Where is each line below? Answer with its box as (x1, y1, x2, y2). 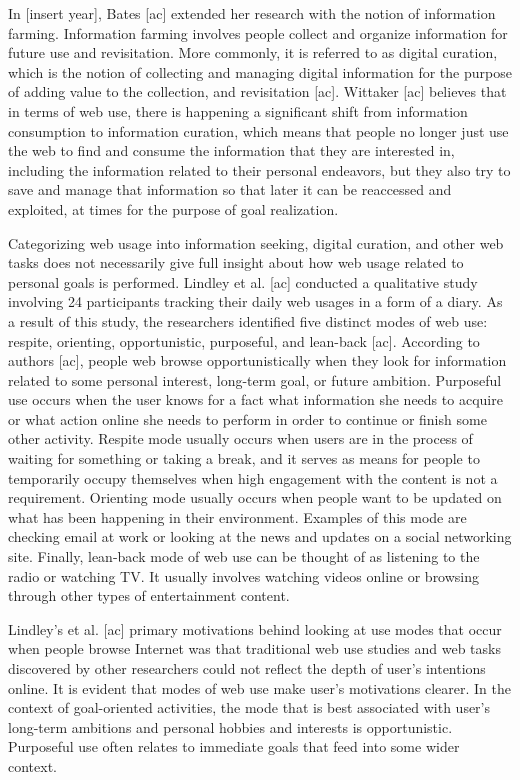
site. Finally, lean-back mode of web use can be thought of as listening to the (8, 546, 480, 567)
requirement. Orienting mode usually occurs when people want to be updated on (8, 487, 502, 508)
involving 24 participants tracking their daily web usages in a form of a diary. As (8, 291, 503, 312)
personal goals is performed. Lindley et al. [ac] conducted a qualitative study (8, 271, 478, 292)
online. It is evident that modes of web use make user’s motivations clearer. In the (8, 677, 511, 698)
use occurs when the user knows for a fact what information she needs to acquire (8, 389, 503, 410)
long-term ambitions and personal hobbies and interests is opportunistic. (8, 716, 453, 737)
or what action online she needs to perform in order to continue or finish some (8, 408, 487, 429)
